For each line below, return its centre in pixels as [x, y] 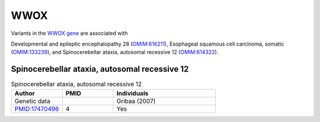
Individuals [132, 93]
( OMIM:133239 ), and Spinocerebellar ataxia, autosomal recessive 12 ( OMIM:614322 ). [115, 52]
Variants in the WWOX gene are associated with [69, 33]
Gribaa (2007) [136, 101]
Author [25, 93]
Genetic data [32, 101]
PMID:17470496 [37, 108]
